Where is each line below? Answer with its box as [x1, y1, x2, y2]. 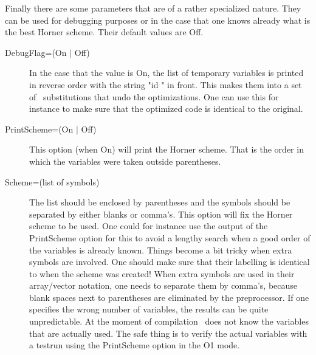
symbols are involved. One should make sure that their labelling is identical [29, 255, 310, 268]
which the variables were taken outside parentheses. [29, 154, 221, 167]
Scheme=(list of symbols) [5, 175, 100, 188]
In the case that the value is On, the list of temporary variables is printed [29, 66, 304, 79]
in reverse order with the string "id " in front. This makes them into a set [29, 78, 302, 91]
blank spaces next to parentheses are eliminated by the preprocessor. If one [29, 291, 309, 303]
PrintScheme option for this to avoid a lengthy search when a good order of [29, 231, 311, 244]
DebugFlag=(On [5, 46, 67, 58]
